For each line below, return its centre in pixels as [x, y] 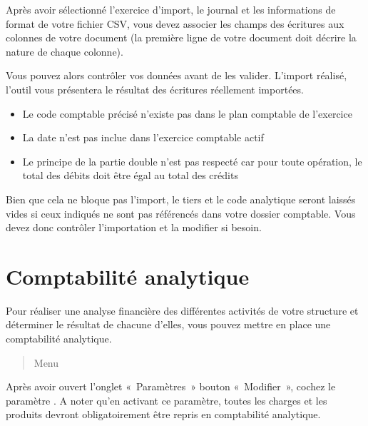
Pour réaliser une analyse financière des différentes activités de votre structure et [182, 310]
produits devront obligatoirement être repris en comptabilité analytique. [163, 414]
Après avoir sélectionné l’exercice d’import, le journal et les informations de [171, 9]
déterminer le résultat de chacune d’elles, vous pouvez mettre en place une [168, 324]
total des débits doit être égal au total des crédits [130, 175]
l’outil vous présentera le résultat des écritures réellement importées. [155, 89]
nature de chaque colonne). [65, 51]
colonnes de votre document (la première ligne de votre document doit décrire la [181, 37]
